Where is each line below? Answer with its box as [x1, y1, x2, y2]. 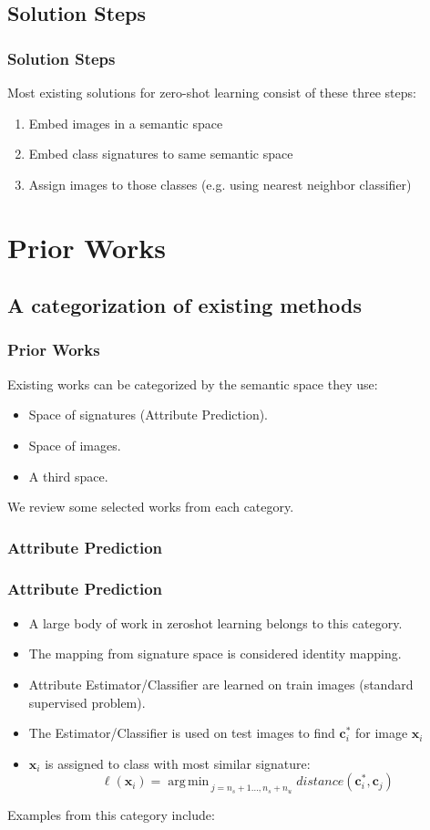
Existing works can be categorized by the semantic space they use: [7, 374, 378, 393]
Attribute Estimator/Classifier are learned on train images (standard [28, 674, 414, 693]
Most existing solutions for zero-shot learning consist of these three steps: [7, 83, 416, 101]
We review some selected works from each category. [7, 497, 294, 516]
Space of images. [28, 435, 121, 454]
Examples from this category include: [7, 804, 215, 824]
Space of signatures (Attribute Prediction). [28, 405, 269, 424]
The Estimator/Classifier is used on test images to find [28, 723, 335, 742]
